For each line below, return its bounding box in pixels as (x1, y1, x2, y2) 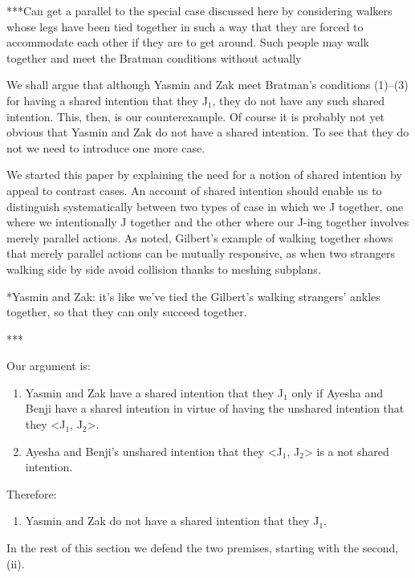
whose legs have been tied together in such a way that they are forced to (6, 18, 364, 35)
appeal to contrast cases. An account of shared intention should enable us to (6, 181, 382, 198)
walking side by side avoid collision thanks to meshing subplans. (6, 260, 321, 277)
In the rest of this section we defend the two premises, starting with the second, (6, 539, 399, 556)
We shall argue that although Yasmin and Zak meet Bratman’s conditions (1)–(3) (6, 76, 409, 93)
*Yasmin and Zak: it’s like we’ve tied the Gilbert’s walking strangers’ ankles (6, 287, 380, 304)
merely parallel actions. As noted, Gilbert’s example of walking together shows (6, 229, 393, 246)
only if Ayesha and (291, 384, 384, 401)
